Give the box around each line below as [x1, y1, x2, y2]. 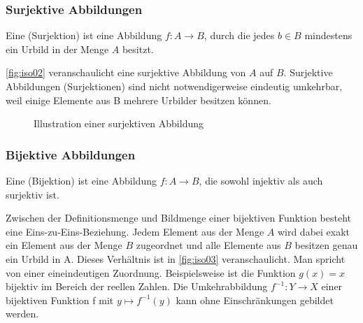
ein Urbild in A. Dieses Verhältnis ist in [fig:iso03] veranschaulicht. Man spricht [6, 251, 346, 266]
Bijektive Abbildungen [6, 145, 136, 163]
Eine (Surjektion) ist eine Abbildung [6, 28, 162, 43]
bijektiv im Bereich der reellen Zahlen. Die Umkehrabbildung [6, 279, 268, 294]
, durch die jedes [204, 28, 275, 43]
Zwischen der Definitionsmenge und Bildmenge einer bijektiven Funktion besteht [6, 210, 352, 225]
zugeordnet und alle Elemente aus [136, 238, 281, 252]
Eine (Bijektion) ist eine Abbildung [6, 173, 157, 187]
